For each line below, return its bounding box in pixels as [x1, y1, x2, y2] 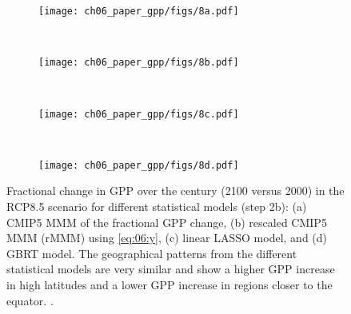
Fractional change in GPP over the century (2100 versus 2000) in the [6, 182, 345, 199]
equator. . [6, 292, 54, 308]
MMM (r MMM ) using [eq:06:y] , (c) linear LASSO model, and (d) [6, 229, 328, 246]
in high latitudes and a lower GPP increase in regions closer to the [6, 276, 333, 292]
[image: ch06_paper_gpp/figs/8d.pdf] [38, 159, 239, 171]
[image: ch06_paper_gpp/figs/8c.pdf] [38, 108, 239, 120]
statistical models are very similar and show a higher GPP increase [6, 260, 335, 277]
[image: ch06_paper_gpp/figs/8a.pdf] [38, 6, 239, 17]
